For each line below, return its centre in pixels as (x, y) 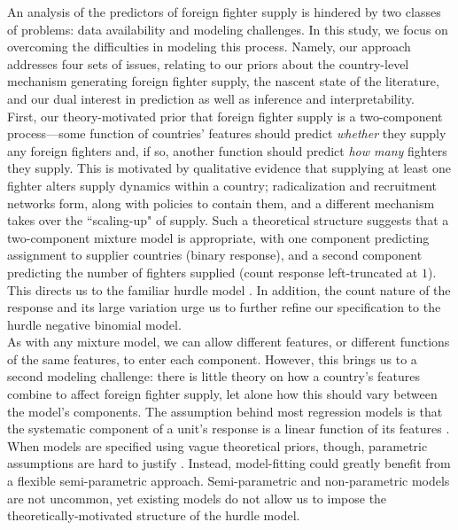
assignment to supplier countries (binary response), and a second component (215, 255)
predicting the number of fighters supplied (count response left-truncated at (213, 272)
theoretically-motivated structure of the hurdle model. (154, 515)
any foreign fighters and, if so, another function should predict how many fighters (227, 150)
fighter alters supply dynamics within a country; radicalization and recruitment (222, 185)
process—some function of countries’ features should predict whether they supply (227, 133)
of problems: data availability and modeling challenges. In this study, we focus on (228, 29)
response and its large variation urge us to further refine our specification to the (224, 307)
